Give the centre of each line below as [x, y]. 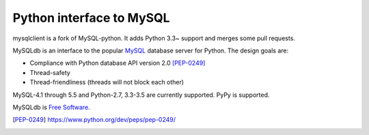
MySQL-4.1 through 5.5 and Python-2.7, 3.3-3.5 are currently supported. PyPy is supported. [141, 95]
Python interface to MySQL [91, 18]
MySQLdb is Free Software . [51, 107]
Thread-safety [50, 72]
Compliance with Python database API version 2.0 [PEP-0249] [118, 63]
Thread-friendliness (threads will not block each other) [107, 82]
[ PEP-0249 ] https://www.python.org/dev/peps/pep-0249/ [94, 120]
